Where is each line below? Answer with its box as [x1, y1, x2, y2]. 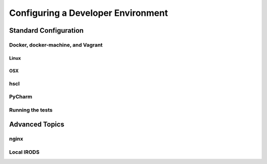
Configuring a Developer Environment [9, 7, 168, 18]
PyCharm [9, 93, 32, 100]
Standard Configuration [9, 26, 84, 35]
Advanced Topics [9, 120, 64, 129]
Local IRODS [9, 149, 40, 156]
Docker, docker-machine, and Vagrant [9, 41, 103, 48]
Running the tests [9, 107, 53, 113]
